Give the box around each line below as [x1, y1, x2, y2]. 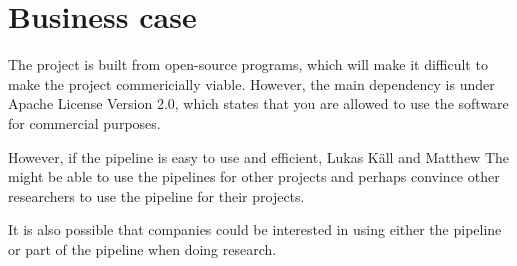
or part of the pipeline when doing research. [8, 238, 277, 259]
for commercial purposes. [8, 112, 161, 133]
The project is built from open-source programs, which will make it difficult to [8, 54, 488, 75]
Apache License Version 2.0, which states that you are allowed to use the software [8, 93, 509, 114]
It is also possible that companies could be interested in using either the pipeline [8, 219, 502, 240]
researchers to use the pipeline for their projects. [8, 185, 305, 206]
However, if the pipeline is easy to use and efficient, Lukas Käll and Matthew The [8, 146, 510, 167]
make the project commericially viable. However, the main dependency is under [8, 73, 495, 94]
